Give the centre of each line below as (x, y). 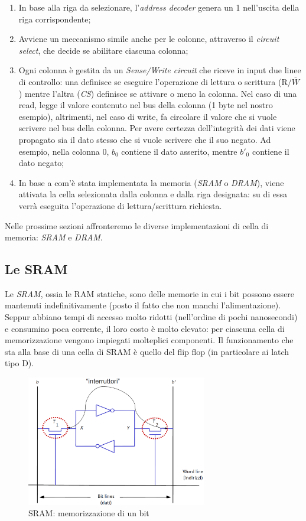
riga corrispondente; (55, 19)
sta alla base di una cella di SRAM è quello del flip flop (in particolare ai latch (147, 351)
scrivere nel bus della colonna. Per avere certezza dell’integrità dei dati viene (157, 128)
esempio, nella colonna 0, (64, 151)
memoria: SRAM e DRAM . (54, 237)
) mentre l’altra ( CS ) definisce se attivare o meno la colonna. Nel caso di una (158, 93)
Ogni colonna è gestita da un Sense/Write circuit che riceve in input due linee (160, 70)
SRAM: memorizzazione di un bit (89, 513)
